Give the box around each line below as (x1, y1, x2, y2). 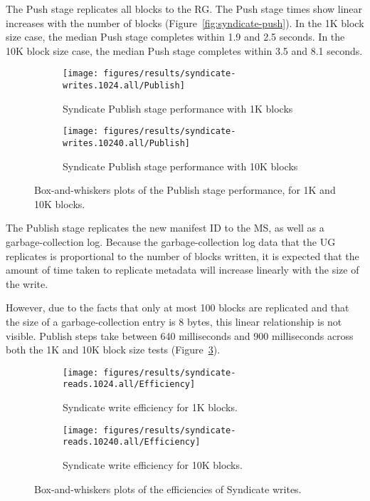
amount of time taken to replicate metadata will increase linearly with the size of (6, 262, 359, 277)
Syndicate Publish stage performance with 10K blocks (63, 158, 298, 173)
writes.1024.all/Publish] (63, 81, 185, 91)
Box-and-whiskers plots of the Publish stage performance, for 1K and (34, 182, 336, 197)
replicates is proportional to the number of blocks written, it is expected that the (6, 248, 359, 263)
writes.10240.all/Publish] (63, 138, 190, 148)
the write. (6, 276, 48, 291)
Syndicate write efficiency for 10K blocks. (63, 457, 243, 472)
